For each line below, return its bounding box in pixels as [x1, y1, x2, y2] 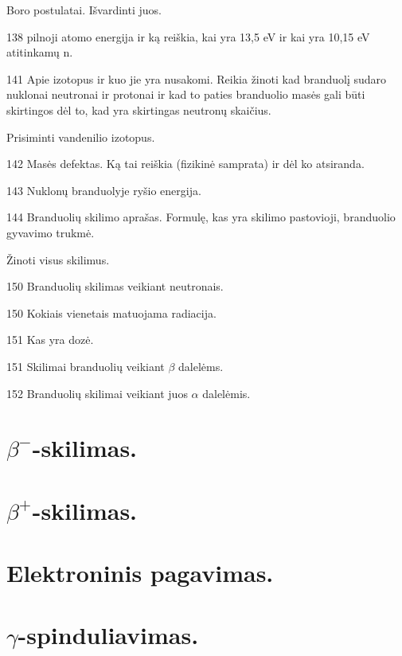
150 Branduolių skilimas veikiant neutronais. [6, 278, 224, 295]
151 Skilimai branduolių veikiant [6, 357, 165, 374]
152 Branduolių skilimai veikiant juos [6, 385, 188, 401]
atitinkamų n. [6, 44, 73, 61]
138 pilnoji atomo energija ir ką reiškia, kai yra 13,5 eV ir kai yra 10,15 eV [6, 28, 370, 45]
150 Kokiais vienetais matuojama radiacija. [6, 304, 217, 321]
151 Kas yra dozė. [6, 331, 94, 348]
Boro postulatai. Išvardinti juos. [6, 2, 162, 18]
